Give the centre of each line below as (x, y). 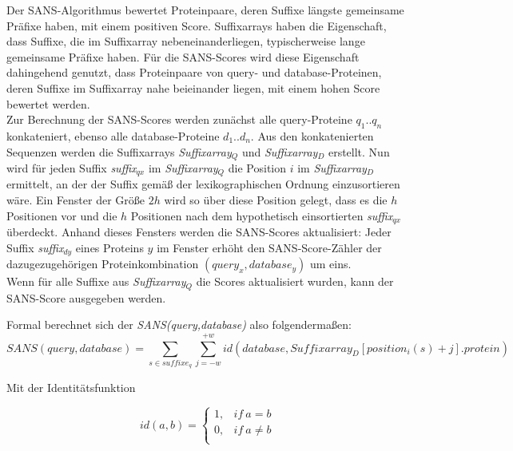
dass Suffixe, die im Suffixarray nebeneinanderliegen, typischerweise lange (186, 41)
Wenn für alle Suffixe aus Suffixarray (96, 281)
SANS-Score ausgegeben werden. (86, 297)
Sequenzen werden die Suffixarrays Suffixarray (119, 151)
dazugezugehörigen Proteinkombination (103, 264)
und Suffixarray (280, 151)
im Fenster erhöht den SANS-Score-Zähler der (269, 247)
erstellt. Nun (359, 151)
